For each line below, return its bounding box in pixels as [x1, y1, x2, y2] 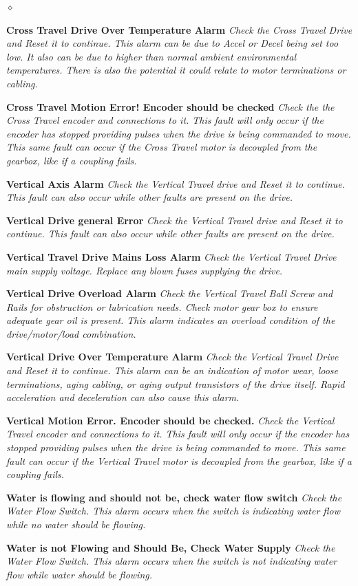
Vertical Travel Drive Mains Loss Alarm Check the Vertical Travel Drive [6, 249, 337, 263]
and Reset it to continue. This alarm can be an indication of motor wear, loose [6, 363, 339, 378]
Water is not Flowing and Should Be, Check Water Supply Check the [6, 540, 335, 554]
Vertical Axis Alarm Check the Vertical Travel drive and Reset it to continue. [6, 176, 346, 191]
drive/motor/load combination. [6, 326, 136, 340]
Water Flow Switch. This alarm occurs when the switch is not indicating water [6, 554, 337, 568]
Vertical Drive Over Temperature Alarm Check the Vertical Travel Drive [6, 349, 339, 364]
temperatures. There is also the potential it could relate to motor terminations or [6, 63, 346, 77]
